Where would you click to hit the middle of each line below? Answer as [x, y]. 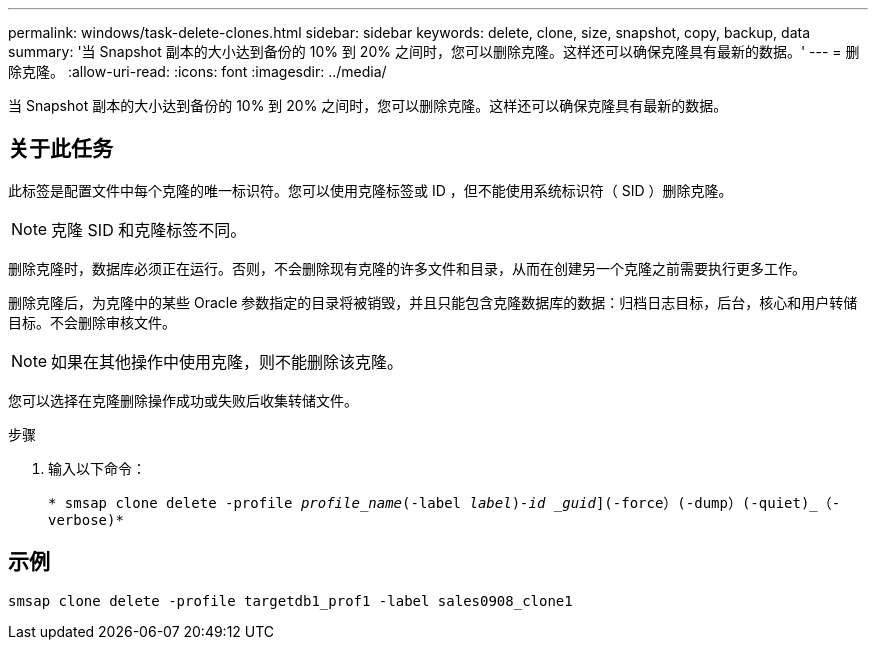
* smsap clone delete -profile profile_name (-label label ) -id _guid [322, 502]
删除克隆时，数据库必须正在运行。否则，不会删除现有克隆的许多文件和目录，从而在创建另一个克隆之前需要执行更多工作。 [407, 268]
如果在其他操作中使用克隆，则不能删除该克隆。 [227, 361]
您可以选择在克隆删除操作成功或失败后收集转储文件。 [183, 400]
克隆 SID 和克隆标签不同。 [149, 229]
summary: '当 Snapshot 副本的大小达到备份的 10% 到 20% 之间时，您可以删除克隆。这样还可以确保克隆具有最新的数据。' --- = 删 [434, 51]
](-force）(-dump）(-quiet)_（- [718, 502]
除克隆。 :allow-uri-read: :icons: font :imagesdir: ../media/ [197, 71]
